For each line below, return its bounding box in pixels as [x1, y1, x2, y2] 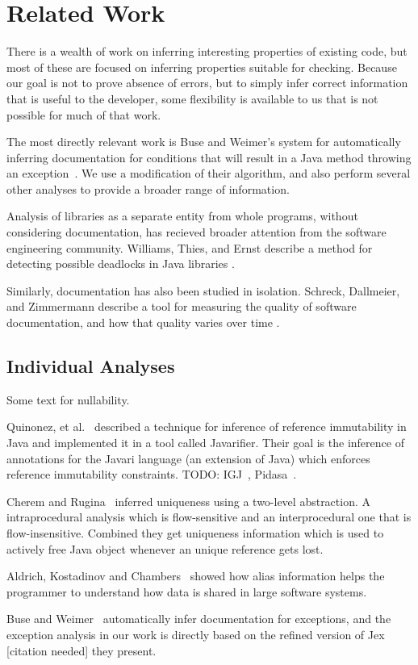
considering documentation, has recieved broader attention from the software [6, 224, 387, 240]
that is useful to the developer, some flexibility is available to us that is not [6, 90, 378, 107]
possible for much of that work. [6, 106, 161, 123]
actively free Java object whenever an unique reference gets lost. [6, 540, 324, 557]
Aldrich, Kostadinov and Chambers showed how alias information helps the [6, 567, 385, 584]
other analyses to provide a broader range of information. [6, 180, 290, 197]
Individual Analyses [6, 353, 175, 379]
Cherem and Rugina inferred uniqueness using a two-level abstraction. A [6, 492, 371, 509]
